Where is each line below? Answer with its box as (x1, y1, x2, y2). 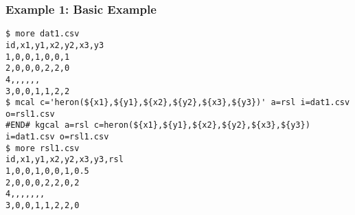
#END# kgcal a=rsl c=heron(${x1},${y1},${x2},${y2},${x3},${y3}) (5, 120, 310, 131)
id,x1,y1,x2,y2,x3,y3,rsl (5, 155, 124, 165)
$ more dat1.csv (5, 29, 80, 39)
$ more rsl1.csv (5, 143, 80, 153)
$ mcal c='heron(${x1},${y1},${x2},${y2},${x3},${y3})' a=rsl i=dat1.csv (5, 98, 350, 108)
